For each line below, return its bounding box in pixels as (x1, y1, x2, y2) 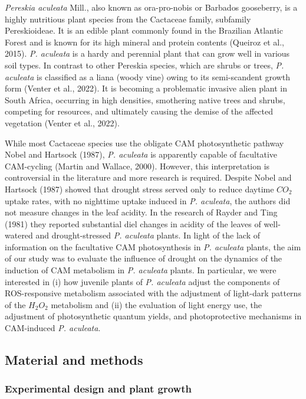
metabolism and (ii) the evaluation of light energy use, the (51, 298, 262, 310)
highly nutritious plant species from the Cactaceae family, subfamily (5, 12, 251, 25)
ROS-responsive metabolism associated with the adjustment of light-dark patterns (5, 287, 301, 299)
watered (5, 229, 33, 241)
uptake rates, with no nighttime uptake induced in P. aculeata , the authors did (5, 194, 291, 207)
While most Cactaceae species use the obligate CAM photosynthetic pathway (5, 136, 284, 149)
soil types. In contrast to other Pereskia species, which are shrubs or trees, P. (5, 58, 284, 71)
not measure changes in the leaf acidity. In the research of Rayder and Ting (5, 206, 278, 218)
